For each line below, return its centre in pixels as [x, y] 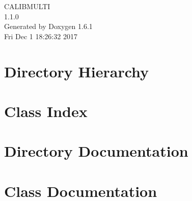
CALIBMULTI [27, 6]
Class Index [46, 111]
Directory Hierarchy [77, 71]
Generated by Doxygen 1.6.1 [48, 26]
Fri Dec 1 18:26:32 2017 [41, 36]
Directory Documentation [96, 151]
